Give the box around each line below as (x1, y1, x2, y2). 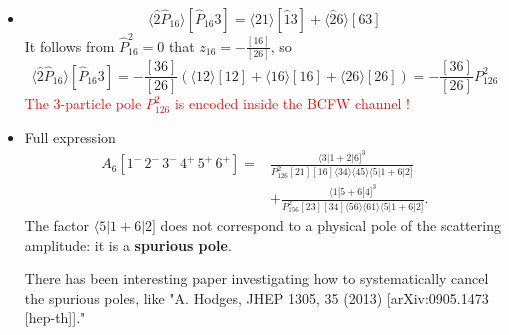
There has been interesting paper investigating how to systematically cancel (24, 268, 489, 289)
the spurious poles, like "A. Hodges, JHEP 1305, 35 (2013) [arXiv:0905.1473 (24, 287, 489, 308)
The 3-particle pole (24, 93, 142, 114)
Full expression (24, 126, 116, 147)
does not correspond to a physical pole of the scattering (160, 215, 501, 236)
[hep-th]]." (24, 307, 86, 328)
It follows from (24, 35, 115, 56)
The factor (24, 215, 90, 236)
